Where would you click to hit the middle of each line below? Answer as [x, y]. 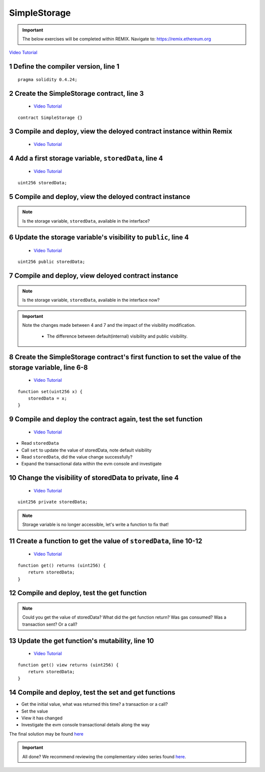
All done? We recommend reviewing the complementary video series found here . [104, 756]
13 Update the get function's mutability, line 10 [81, 641]
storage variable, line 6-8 [49, 367]
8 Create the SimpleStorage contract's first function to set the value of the [125, 357]
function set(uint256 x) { [50, 391]
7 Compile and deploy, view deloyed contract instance [94, 276]
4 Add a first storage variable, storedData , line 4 [86, 158]
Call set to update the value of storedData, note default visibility [86, 450]
